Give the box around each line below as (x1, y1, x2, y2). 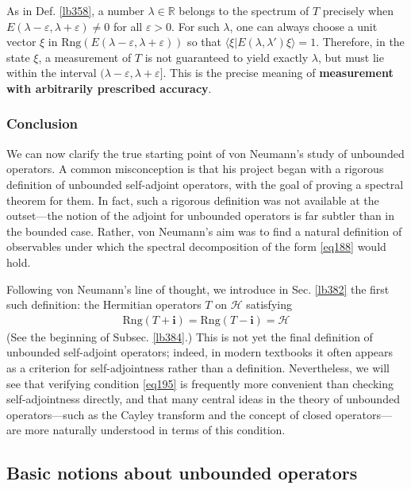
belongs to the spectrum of (179, 2, 309, 18)
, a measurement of (38, 48, 132, 65)
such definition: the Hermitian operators (6, 296, 202, 313)
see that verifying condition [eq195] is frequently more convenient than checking (6, 375, 394, 391)
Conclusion (6, 114, 78, 133)
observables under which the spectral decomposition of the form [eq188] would (6, 238, 386, 255)
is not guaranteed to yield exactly (144, 48, 309, 65)
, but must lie (318, 48, 384, 65)
